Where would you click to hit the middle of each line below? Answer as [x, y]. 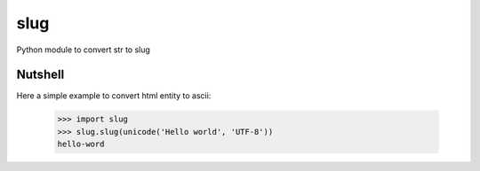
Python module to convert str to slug [84, 50]
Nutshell [40, 75]
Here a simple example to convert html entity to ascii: [114, 96]
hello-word [81, 144]
